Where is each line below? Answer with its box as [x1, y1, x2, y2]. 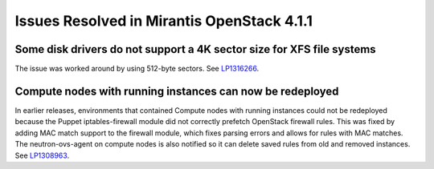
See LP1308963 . [14, 151, 70, 160]
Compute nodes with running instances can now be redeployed [14, 84, 339, 98]
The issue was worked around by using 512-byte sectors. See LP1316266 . [14, 64, 260, 74]
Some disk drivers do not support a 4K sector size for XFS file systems [14, 42, 377, 56]
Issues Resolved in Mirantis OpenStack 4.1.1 [14, 12, 313, 30]
